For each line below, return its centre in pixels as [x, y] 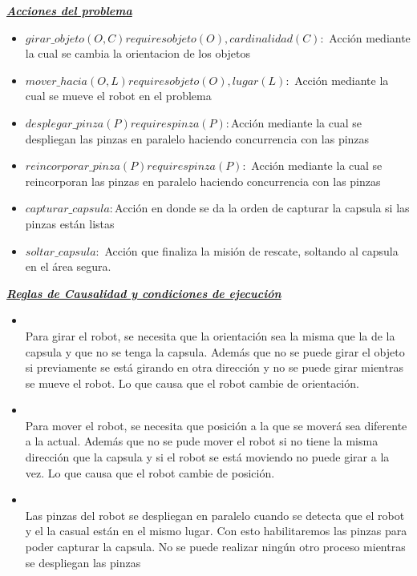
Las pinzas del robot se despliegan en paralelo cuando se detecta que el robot [215, 515]
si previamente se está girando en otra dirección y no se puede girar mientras [214, 367]
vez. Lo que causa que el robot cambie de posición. [150, 472]
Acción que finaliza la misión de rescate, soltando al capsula [251, 250]
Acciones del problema [69, 10]
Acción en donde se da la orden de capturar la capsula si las [262, 208]
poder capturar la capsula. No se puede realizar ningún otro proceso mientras [215, 547]
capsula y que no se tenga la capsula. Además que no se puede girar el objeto [215, 351]
